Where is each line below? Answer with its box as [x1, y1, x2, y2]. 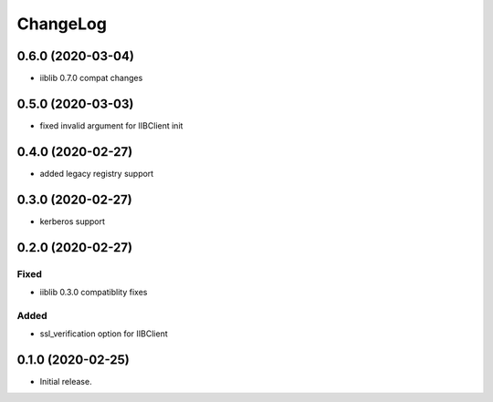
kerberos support [39, 215, 105, 227]
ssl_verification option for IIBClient [39, 328, 168, 339]
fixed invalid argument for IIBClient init [39, 119, 184, 131]
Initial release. [39, 376, 92, 387]
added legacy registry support [39, 168, 154, 179]
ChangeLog [16, 14, 107, 34]
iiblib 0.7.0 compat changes [39, 73, 143, 84]
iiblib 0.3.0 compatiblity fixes [39, 286, 148, 297]
